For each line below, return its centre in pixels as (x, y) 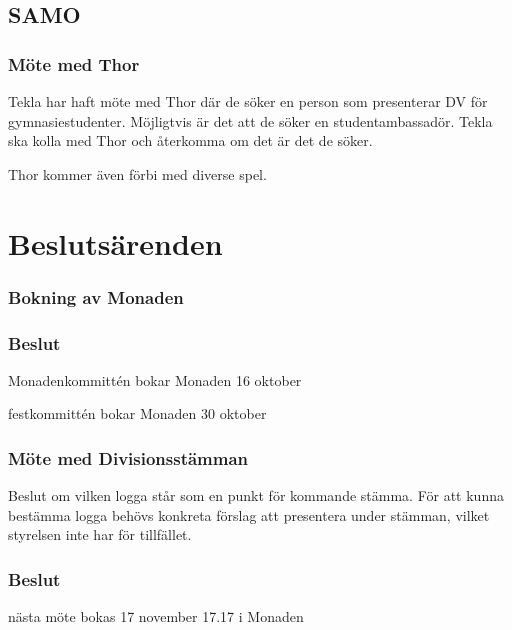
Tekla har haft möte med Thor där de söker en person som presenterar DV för (248, 101)
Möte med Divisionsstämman (128, 457)
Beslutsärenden (115, 242)
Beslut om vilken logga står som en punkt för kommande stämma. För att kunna (256, 495)
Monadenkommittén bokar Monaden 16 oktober (155, 379)
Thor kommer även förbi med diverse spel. (137, 173)
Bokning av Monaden (96, 296)
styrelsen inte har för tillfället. (100, 534)
